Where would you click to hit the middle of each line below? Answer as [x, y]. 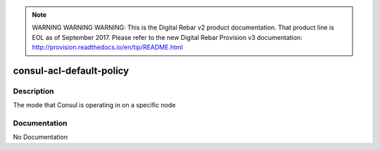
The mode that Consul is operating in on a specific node [94, 105]
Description [33, 91]
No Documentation [40, 137]
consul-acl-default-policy [71, 70]
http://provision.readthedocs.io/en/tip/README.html [107, 47]
